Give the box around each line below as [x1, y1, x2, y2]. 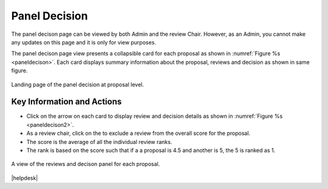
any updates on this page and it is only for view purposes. [11, 38, 156, 46]
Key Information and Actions [11, 97, 122, 107]
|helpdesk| [11, 174, 38, 182]
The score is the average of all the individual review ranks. [26, 138, 173, 145]
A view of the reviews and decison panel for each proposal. [11, 160, 160, 168]
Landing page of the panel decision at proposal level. [11, 81, 144, 88]
